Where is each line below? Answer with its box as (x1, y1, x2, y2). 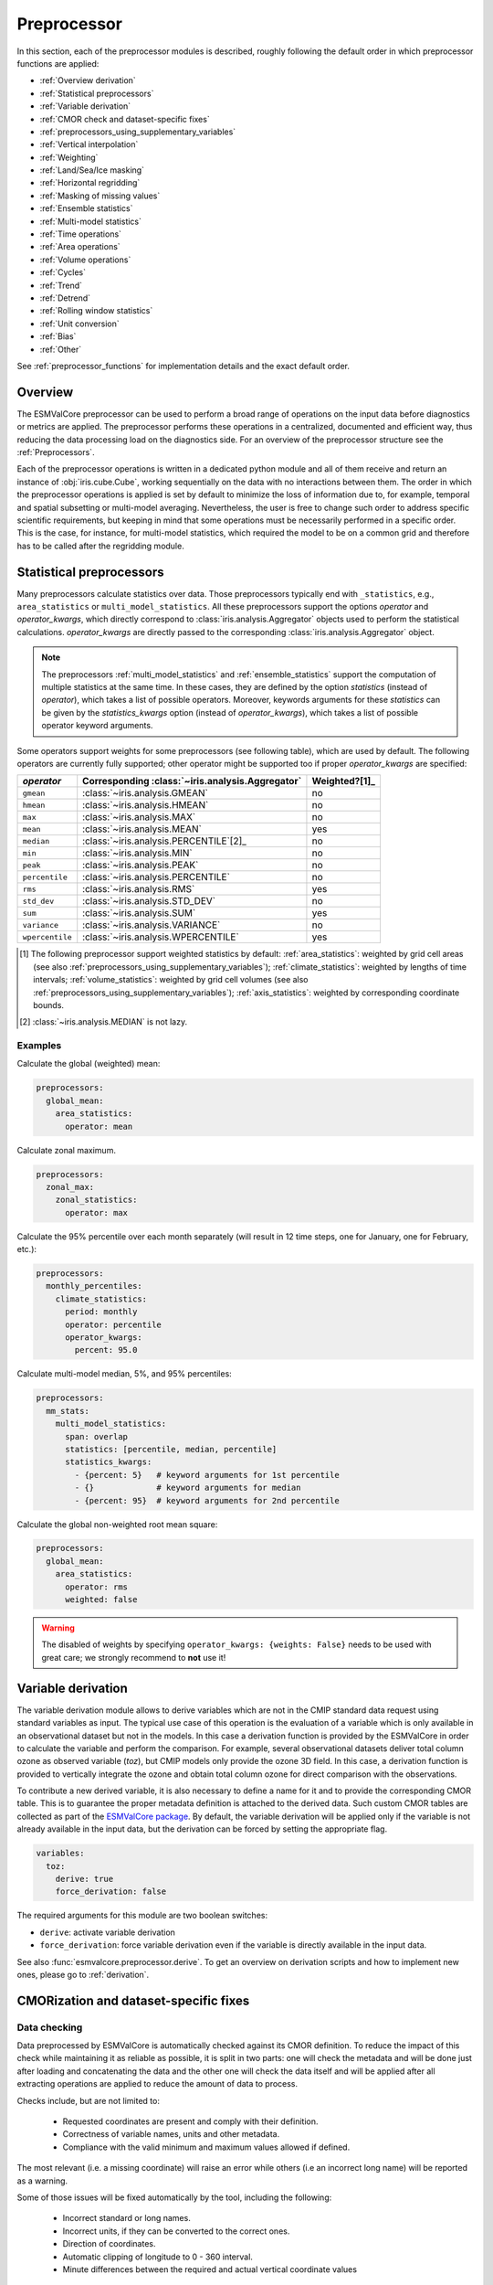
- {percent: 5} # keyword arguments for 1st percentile (74, 1470, 340, 1480)
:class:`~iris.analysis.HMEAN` (82, 799, 209, 812)
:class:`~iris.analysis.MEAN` (82, 823, 203, 835)
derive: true (55, 1874, 114, 1884)
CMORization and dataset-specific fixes (16, 1993, 250, 2008)
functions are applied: (16, 58, 100, 69)
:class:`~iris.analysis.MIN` (82, 846, 193, 859)
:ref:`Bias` (39, 331, 77, 342)
